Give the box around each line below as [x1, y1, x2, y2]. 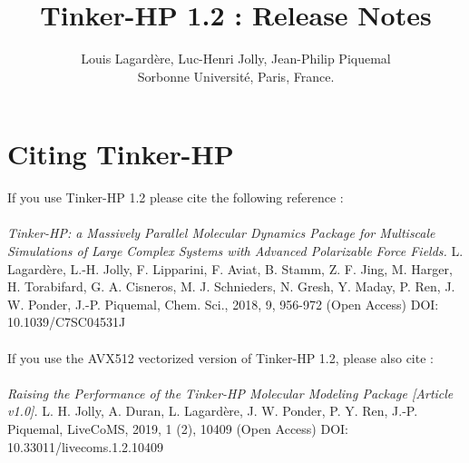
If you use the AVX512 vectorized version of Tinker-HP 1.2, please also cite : [7, 348, 434, 367]
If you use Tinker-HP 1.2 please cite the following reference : [7, 188, 344, 207]
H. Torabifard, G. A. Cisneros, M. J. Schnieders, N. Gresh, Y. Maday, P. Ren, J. [7, 277, 455, 296]
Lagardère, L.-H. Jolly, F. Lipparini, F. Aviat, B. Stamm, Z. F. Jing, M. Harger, [7, 259, 453, 278]
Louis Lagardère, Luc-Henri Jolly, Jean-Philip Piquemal [81, 49, 391, 68]
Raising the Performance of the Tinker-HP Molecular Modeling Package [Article [7, 383, 454, 402]
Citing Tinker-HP [7, 135, 234, 172]
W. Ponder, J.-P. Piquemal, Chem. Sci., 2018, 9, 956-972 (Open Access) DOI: [7, 294, 439, 313]
